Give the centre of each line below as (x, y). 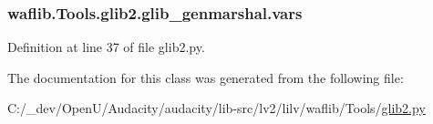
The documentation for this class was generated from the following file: (206, 77)
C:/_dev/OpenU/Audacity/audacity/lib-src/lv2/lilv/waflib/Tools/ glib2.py (216, 108)
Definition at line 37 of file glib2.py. (106, 47)
